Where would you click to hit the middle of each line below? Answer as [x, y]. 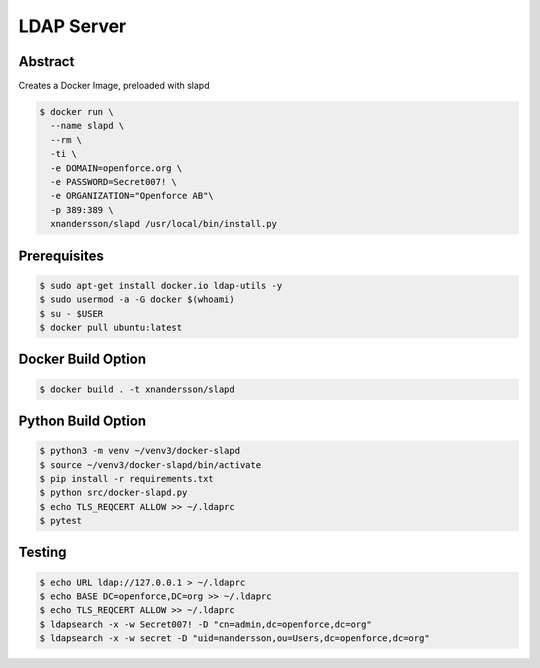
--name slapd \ [87, 126]
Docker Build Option [82, 359]
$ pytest [61, 521]
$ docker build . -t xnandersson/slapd [137, 389]
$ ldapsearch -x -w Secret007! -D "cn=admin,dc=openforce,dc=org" [205, 624]
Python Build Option [82, 420]
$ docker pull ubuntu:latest [111, 327]
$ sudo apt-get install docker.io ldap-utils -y [161, 285]
